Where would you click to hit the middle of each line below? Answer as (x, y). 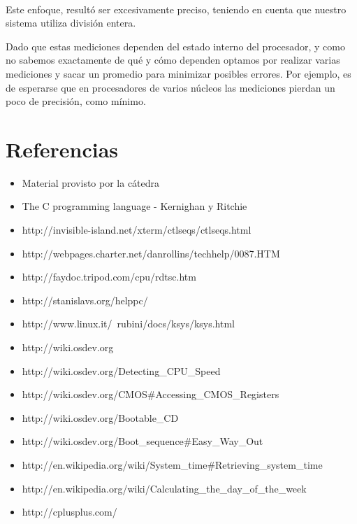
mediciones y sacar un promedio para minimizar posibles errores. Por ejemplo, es (178, 73)
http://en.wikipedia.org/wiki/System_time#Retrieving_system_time (172, 465)
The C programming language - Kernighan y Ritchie (134, 206)
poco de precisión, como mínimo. (76, 101)
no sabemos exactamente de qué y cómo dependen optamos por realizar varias (173, 60)
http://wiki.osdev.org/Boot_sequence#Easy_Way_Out (143, 441)
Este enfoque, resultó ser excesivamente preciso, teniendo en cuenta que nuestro (176, 9)
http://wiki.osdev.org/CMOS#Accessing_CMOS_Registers (151, 394)
